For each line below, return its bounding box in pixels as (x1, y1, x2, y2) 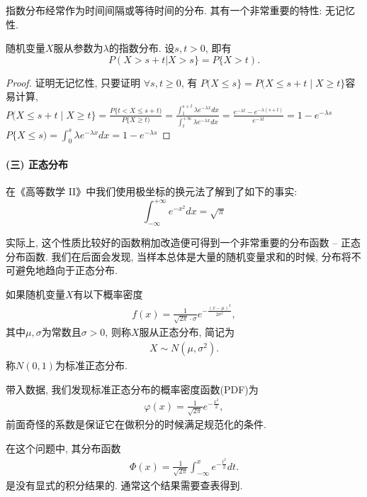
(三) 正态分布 (6, 157, 68, 172)
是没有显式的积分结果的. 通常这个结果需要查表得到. (6, 477, 243, 492)
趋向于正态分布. (45, 263, 118, 278)
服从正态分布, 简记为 (139, 324, 235, 339)
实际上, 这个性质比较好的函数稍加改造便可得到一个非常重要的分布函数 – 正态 (6, 235, 361, 250)
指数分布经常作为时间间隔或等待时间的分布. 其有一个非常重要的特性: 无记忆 (6, 3, 356, 17)
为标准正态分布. (55, 358, 128, 372)
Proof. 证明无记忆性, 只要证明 (6, 75, 141, 89)
